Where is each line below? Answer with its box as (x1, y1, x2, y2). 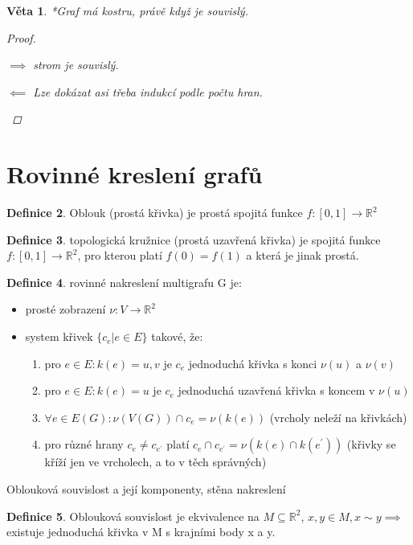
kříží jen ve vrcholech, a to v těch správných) (44, 453, 267, 470)
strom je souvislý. (33, 56, 119, 73)
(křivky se (346, 436, 396, 453)
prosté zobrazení (25, 301, 106, 318)
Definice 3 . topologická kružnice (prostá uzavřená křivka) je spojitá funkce (6, 231, 381, 248)
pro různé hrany (44, 436, 124, 453)
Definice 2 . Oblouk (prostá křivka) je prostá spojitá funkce (6, 204, 303, 221)
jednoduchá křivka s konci (188, 354, 317, 371)
